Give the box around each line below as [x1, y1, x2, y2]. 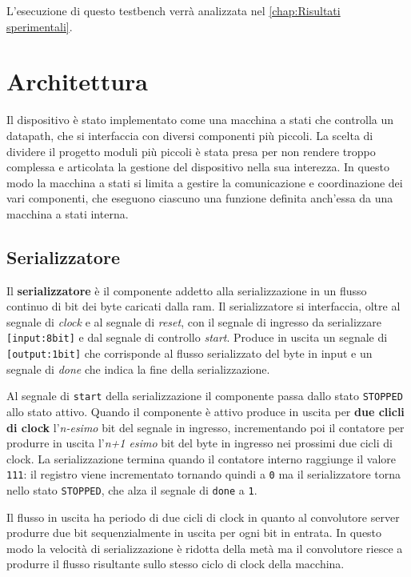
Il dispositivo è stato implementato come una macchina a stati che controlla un [6, 111, 394, 128]
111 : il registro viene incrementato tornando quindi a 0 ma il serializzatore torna [6, 466, 401, 483]
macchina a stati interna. [6, 205, 129, 222]
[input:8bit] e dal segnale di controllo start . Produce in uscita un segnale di [6, 329, 388, 346]
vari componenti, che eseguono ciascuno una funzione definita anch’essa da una [6, 190, 393, 206]
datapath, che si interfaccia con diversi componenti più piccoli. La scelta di [6, 126, 373, 143]
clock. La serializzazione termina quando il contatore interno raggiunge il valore [6, 450, 397, 467]
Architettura [6, 65, 148, 98]
